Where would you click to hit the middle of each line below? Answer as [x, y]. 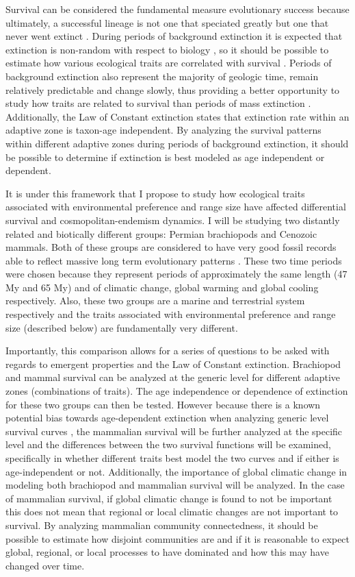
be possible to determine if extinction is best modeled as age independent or [165, 157]
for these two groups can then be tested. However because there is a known [163, 404]
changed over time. [45, 565]
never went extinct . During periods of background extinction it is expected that [174, 36]
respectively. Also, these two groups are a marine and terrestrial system [155, 300]
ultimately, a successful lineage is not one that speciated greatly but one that [167, 22]
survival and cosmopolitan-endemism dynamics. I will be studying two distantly [173, 220]
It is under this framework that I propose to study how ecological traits [155, 193]
